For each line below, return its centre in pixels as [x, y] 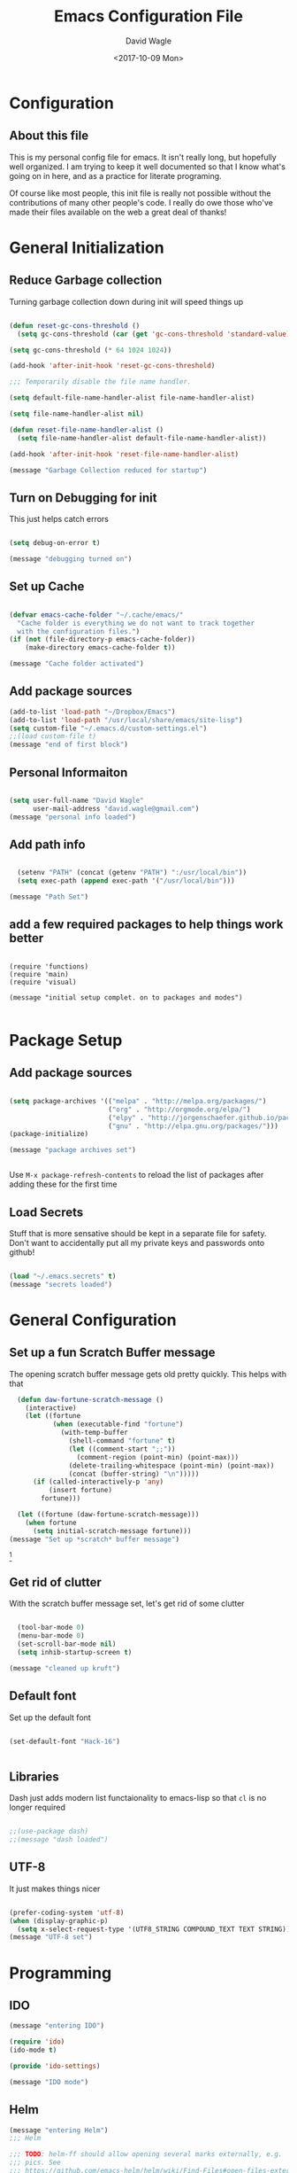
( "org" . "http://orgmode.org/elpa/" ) [179, 1110]
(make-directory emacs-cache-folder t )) [100, 648]
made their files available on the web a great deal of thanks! [118, 212]
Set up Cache [47, 587]
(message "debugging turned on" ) [71, 559]
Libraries [34, 1776]
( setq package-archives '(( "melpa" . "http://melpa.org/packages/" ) [138, 1101]
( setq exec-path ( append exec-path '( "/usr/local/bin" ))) [126, 881]
